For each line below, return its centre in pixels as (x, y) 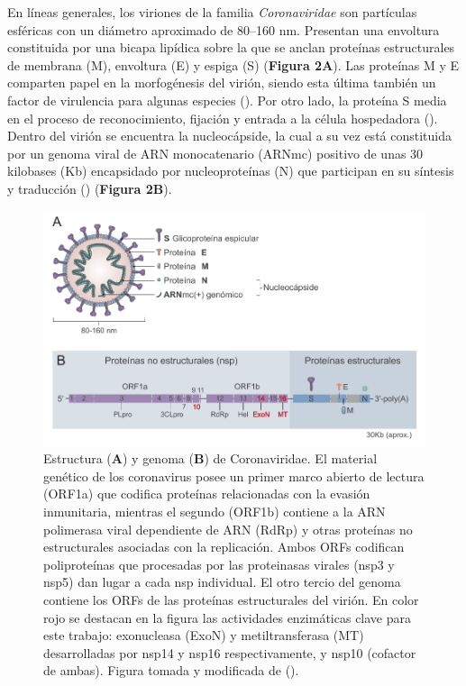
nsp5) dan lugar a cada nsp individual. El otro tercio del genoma (222, 582)
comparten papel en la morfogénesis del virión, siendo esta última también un (222, 82)
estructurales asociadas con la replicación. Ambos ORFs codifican (224, 547)
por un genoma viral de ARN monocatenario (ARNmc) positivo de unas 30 (215, 153)
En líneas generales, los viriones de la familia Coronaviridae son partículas (212, 12)
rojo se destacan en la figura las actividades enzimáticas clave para (228, 617)
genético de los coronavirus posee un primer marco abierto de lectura (234, 476)
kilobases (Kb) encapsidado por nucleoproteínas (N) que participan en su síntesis (231, 171)
